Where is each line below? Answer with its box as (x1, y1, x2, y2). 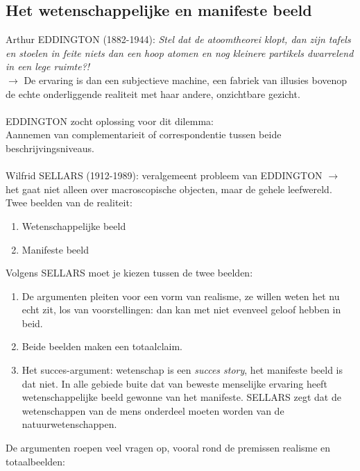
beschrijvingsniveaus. (6, 140, 94, 155)
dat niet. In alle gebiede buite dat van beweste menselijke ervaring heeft (22, 376, 327, 390)
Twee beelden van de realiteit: (6, 195, 132, 210)
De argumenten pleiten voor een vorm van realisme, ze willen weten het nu (22, 288, 340, 303)
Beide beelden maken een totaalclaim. (22, 339, 182, 354)
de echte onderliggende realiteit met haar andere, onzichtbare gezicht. (6, 86, 300, 101)
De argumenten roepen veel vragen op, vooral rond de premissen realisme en (6, 440, 331, 455)
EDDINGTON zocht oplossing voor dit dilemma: (6, 113, 214, 128)
